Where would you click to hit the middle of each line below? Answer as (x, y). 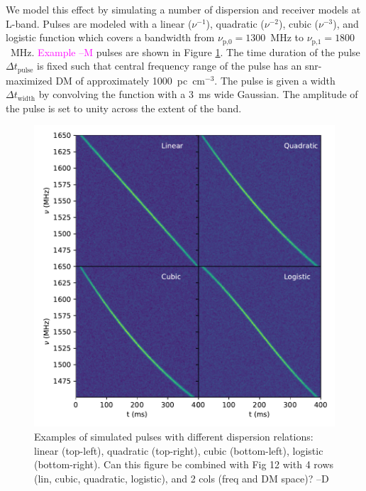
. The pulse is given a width (275, 80)
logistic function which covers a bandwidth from (110, 37)
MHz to (287, 37)
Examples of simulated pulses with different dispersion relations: (174, 437)
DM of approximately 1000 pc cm (131, 80)
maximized (29, 80)
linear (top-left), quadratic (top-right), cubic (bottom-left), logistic (179, 450)
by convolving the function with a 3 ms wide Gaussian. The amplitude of (198, 94)
